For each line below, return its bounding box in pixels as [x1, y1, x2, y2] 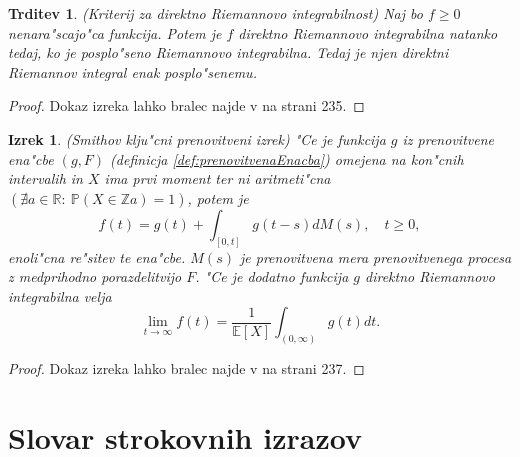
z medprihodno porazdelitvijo [8, 266, 182, 287]
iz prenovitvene [402, 128, 494, 149]
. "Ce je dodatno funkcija [195, 266, 349, 287]
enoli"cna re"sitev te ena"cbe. [8, 246, 186, 267]
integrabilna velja [8, 285, 112, 306]
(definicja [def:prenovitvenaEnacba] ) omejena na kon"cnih [110, 148, 464, 169]
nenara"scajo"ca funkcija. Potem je [8, 22, 222, 43]
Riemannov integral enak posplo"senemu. [8, 61, 257, 82]
